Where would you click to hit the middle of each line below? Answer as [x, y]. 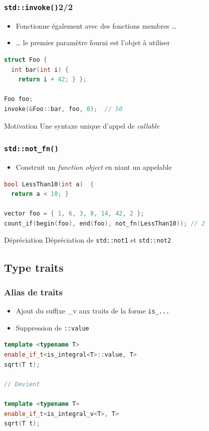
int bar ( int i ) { [40, 70]
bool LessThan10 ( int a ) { [49, 184]
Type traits [34, 267]
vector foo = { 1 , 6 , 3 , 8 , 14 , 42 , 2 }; [74, 214]
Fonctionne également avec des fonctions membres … [96, 25]
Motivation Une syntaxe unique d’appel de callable [82, 125]
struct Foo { [26, 60]
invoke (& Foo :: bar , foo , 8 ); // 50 [63, 109]
